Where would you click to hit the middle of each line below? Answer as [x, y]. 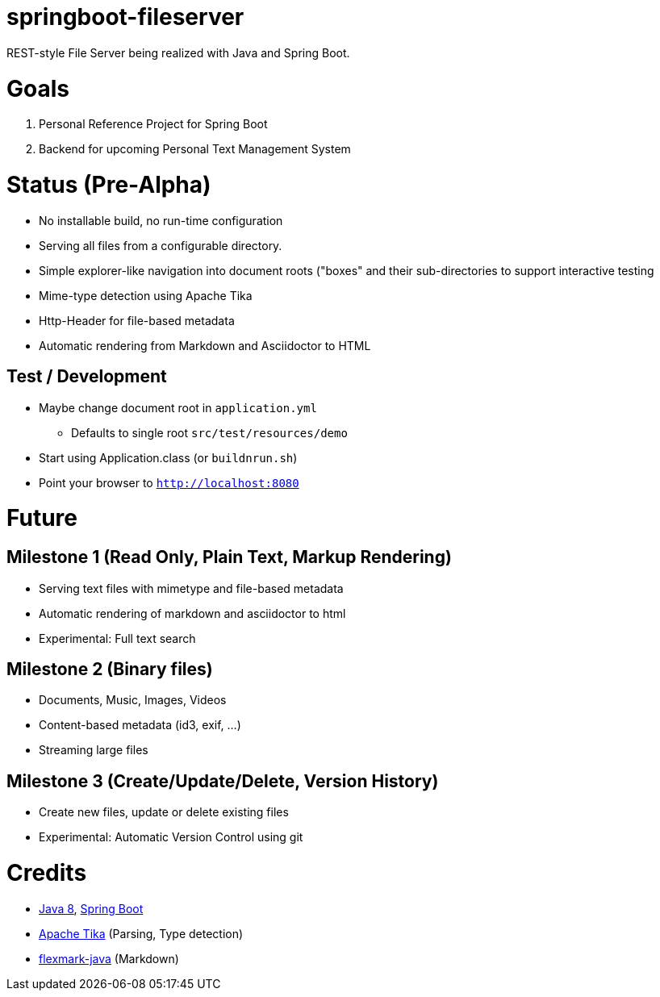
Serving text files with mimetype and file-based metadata [191, 588]
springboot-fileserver [125, 17]
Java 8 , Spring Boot [91, 908]
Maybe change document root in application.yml [178, 407]
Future [42, 518]
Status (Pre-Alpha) [109, 185]
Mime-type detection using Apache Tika [146, 295]
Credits [47, 872]
